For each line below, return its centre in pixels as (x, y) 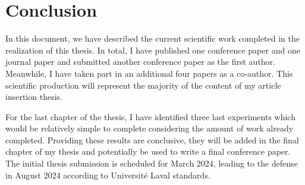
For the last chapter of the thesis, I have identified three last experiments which (150, 116)
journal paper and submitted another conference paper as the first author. (141, 62)
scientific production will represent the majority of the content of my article (143, 85)
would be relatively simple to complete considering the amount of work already (150, 128)
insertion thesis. (34, 97)
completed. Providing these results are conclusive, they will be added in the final (152, 139)
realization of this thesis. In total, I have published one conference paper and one (153, 50)
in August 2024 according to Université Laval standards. (108, 175)
